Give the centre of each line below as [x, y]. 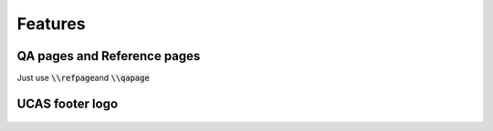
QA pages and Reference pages [109, 56]
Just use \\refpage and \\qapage [83, 78]
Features [51, 24]
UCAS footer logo [68, 103]
